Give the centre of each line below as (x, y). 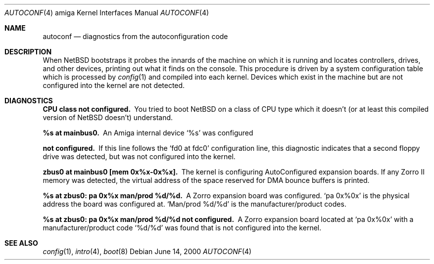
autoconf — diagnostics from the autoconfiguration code (135, 36)
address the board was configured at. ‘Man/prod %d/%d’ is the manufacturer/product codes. (194, 204)
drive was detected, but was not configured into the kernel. (139, 156)
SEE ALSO (21, 243)
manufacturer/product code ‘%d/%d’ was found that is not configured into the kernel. (182, 228)
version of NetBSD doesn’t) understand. (108, 117)
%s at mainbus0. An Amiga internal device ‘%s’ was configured (148, 133)
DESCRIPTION (28, 52)
